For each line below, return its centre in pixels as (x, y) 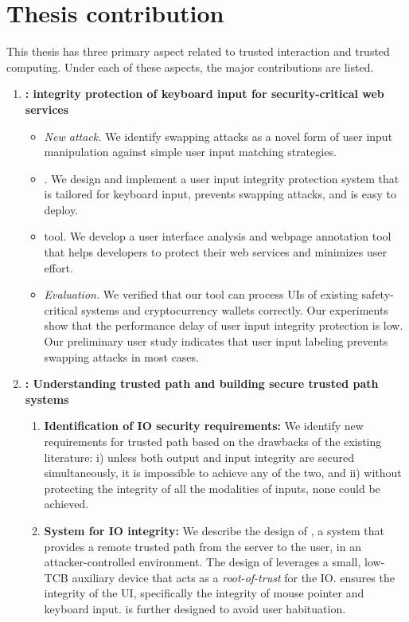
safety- (378, 294)
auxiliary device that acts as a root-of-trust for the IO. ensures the (233, 577)
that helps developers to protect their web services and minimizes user (215, 252)
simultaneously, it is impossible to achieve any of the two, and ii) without (223, 473)
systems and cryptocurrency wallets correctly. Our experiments (235, 309)
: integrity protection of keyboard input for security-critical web (204, 94)
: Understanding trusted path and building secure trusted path (202, 383)
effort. (58, 267)
